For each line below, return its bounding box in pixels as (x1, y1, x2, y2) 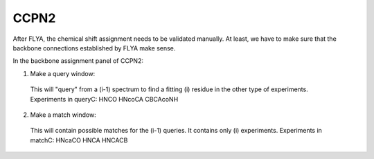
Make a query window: (30, 69, 96, 77)
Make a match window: (30, 111, 96, 119)
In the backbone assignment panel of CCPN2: (12, 57, 143, 65)
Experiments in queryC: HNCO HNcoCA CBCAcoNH (30, 95, 179, 103)
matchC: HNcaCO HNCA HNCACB (30, 135, 128, 144)
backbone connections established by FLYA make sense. (12, 44, 176, 52)
